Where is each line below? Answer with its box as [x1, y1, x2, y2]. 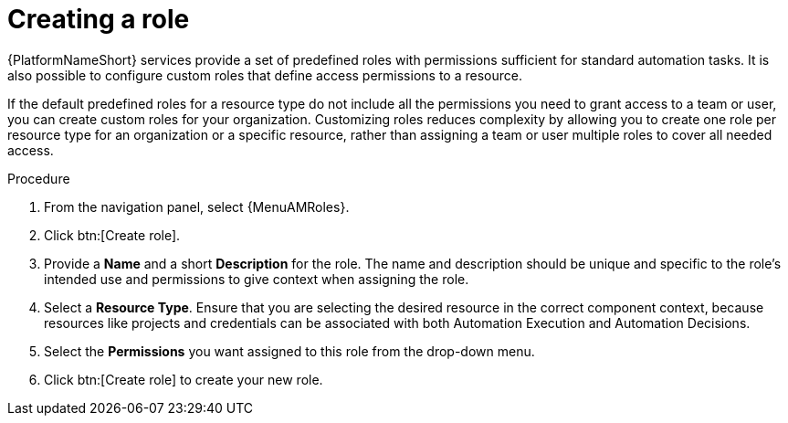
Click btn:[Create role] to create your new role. [44, 371, 323, 387]
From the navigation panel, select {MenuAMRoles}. [44, 198, 350, 215]
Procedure [7, 170, 70, 186]
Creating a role [7, 4, 190, 35]
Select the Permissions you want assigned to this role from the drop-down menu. [44, 343, 535, 359]
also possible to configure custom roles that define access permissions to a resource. [7, 67, 522, 83]
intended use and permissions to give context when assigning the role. [44, 270, 469, 287]
